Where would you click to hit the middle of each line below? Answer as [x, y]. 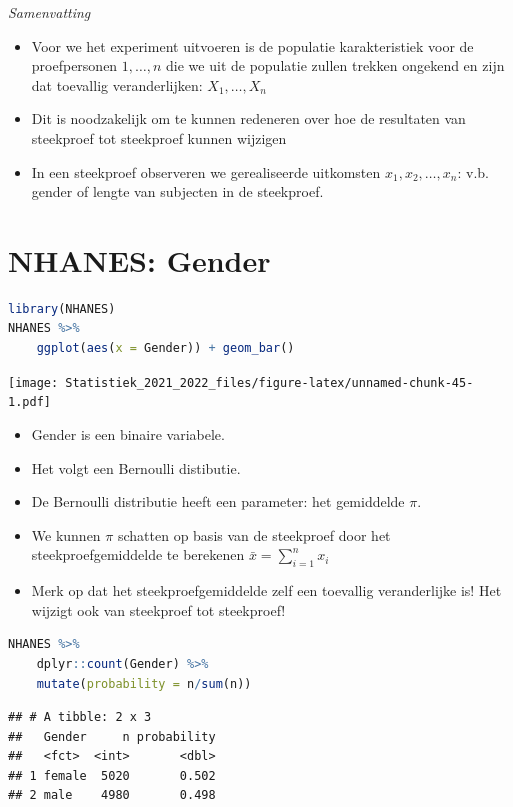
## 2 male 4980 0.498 [112, 795]
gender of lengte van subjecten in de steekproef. [177, 191]
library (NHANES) [62, 308]
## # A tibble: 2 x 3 [80, 717]
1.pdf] [29, 402]
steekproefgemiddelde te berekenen [138, 554]
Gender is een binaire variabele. [128, 433]
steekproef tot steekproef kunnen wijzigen [159, 137]
